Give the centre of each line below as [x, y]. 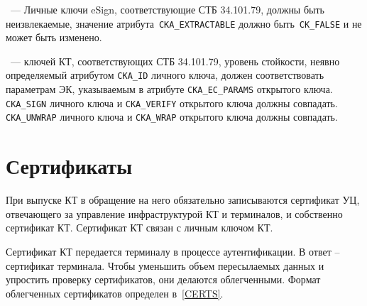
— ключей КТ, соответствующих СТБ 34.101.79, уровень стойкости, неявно [175, 61]
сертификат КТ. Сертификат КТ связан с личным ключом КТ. [139, 228]
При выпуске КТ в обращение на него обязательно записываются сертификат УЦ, [183, 200]
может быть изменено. [54, 37]
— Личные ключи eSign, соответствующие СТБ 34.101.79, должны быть [167, 9]
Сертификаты [69, 166]
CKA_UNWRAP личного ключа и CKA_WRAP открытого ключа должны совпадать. [172, 117]
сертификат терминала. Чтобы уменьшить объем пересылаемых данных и [165, 265]
